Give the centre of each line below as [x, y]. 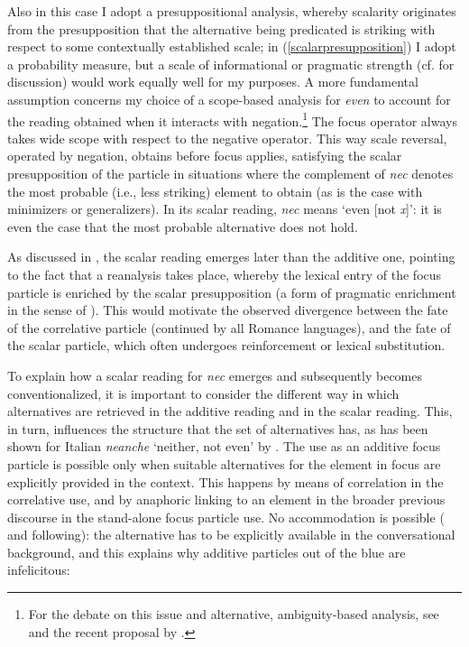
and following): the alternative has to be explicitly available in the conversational [231, 535]
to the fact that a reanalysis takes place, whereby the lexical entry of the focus [225, 274]
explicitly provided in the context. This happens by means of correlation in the [225, 481]
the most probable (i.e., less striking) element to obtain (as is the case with [215, 191]
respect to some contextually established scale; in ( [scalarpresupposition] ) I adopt [232, 46]
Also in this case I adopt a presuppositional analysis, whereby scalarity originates [232, 11]
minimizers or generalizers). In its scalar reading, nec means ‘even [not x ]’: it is [225, 209]
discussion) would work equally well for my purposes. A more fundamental [213, 82]
